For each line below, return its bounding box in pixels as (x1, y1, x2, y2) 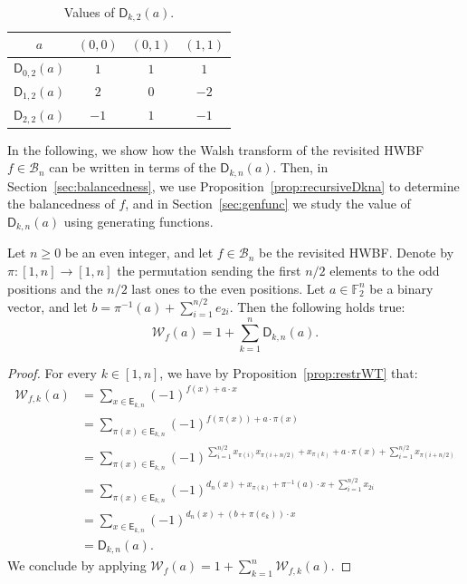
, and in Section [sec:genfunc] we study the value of (125, 194, 411, 213)
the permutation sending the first (117, 260, 301, 279)
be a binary (369, 278, 434, 297)
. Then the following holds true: (229, 297, 405, 316)
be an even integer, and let (64, 243, 214, 262)
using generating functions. (63, 211, 214, 230)
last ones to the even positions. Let (131, 278, 326, 297)
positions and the (7, 278, 103, 297)
